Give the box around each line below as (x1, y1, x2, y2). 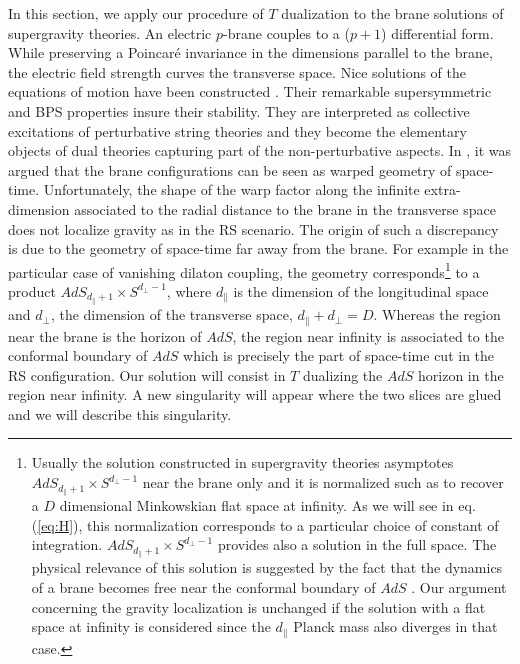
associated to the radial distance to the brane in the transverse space (74, 198, 496, 219)
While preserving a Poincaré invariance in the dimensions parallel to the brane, (8, 42, 493, 63)
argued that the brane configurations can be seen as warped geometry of (8, 159, 452, 180)
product (8, 280, 56, 301)
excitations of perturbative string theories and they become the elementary (8, 120, 467, 141)
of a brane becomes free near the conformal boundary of (31, 577, 376, 598)
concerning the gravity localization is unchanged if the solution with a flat (31, 596, 486, 617)
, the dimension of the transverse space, (50, 304, 293, 325)
